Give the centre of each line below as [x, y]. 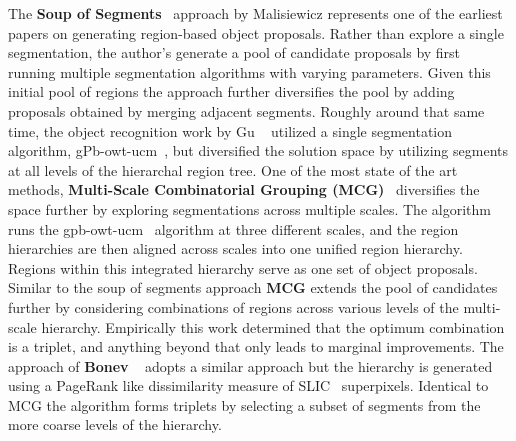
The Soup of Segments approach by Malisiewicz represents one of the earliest [255, 13]
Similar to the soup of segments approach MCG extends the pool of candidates [253, 287]
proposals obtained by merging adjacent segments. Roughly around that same [246, 110]
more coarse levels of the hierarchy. [115, 424]
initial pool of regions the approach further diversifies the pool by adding [231, 91]
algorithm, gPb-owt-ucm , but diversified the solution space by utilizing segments [258, 150]
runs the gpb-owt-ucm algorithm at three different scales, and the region [233, 228]
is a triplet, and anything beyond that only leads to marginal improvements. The [256, 346]
